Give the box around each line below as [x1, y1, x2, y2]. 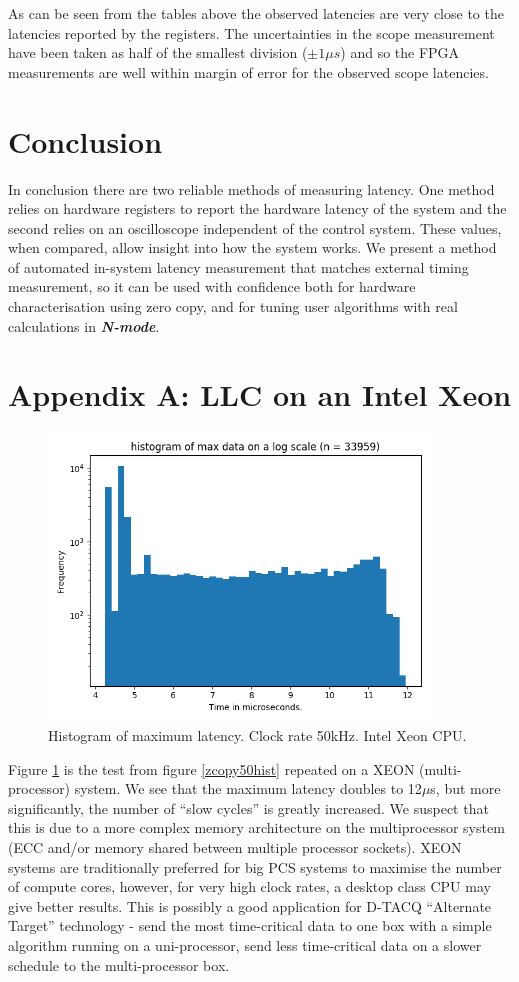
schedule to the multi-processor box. [8, 954, 230, 975]
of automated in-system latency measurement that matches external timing [8, 256, 469, 277]
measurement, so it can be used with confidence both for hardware [8, 276, 416, 297]
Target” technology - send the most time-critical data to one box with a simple [8, 915, 492, 936]
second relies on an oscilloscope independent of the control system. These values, [8, 217, 502, 238]
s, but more [430, 778, 501, 799]
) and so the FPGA [340, 42, 460, 63]
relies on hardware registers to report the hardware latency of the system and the [8, 198, 507, 219]
